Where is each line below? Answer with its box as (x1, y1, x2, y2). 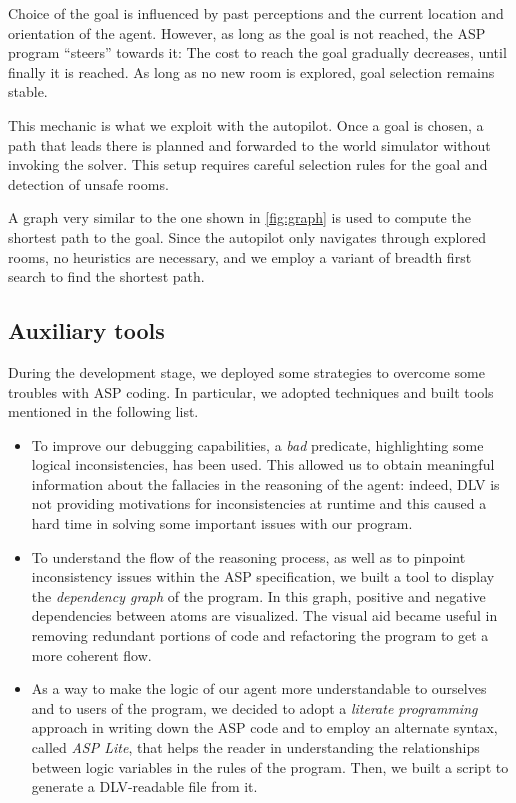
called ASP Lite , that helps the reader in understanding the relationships (31, 737, 480, 758)
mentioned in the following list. (8, 401, 199, 422)
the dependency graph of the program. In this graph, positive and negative (31, 585, 486, 606)
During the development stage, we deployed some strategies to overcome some (8, 361, 485, 382)
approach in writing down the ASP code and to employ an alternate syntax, (31, 717, 498, 738)
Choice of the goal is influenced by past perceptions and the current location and (8, 3, 504, 23)
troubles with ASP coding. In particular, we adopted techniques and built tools (8, 381, 494, 402)
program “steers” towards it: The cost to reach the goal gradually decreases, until (8, 42, 507, 63)
